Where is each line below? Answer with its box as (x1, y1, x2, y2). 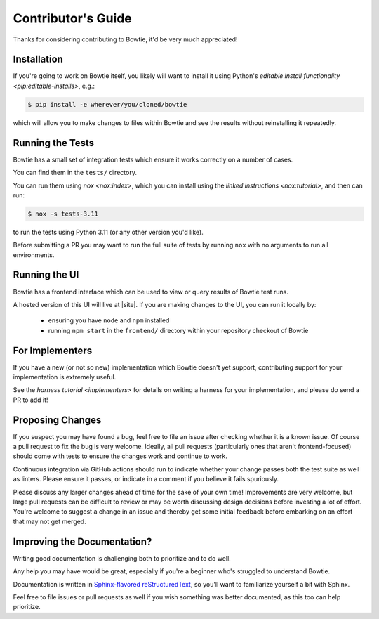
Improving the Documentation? (13, 535, 152, 547)
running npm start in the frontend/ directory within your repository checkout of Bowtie (48, 326, 309, 334)
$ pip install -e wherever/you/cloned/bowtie (27, 100, 187, 108)
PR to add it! (13, 396, 48, 404)
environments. (13, 250, 55, 259)
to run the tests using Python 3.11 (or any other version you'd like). (13, 228, 204, 236)
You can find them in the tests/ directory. (13, 169, 137, 177)
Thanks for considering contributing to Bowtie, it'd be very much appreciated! (13, 35, 238, 44)
